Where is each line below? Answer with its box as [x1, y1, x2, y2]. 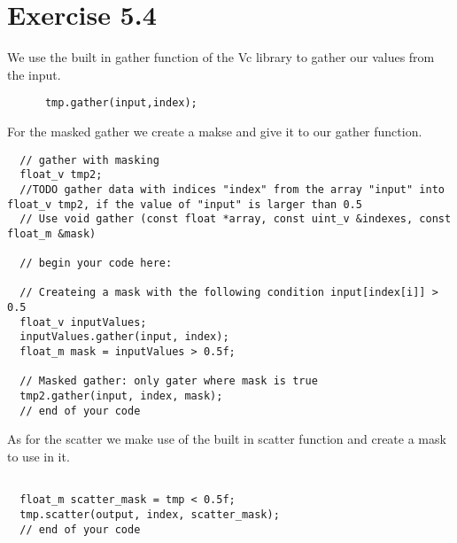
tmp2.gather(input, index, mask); [19, 390, 223, 403]
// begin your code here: [19, 257, 173, 270]
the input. [7, 65, 61, 83]
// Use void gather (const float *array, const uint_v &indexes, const [19, 213, 452, 226]
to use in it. [7, 446, 70, 465]
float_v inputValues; [19, 315, 147, 329]
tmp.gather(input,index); [44, 97, 198, 110]
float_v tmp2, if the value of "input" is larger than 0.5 [7, 198, 362, 211]
